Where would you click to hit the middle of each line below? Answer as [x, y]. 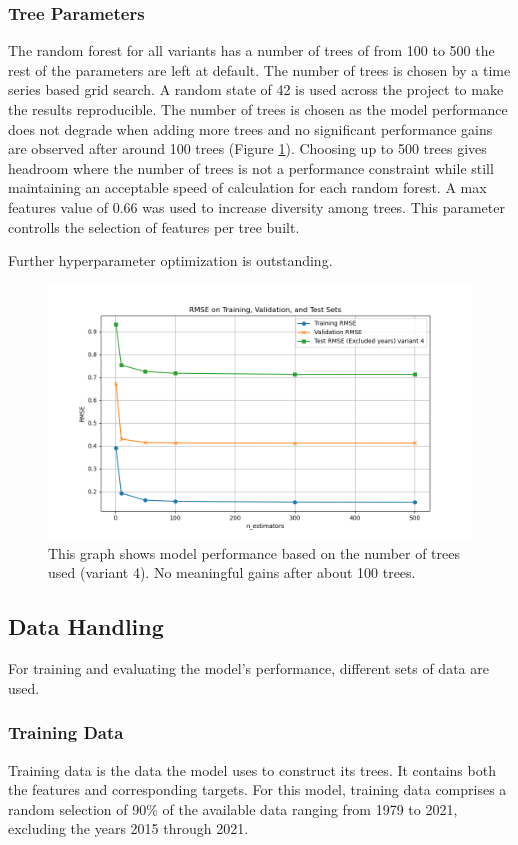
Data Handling [86, 626]
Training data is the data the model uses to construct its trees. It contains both [252, 769]
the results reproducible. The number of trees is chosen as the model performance [258, 109]
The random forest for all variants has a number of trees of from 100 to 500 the [251, 50]
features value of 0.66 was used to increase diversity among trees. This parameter [256, 206]
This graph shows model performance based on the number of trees [254, 552]
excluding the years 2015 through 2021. [128, 828]
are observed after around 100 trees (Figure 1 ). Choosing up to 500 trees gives [247, 148]
